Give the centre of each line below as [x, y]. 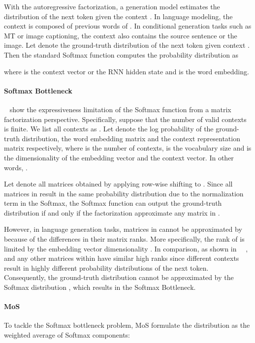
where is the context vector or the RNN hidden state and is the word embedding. [127, 71]
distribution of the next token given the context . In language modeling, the [118, 16]
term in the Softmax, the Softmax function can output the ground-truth [113, 203]
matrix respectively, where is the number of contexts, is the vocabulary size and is [128, 148]
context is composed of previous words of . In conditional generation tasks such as [128, 26]
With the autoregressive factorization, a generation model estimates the [112, 6]
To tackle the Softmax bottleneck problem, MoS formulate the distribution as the [127, 325]
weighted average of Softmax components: [67, 335]
